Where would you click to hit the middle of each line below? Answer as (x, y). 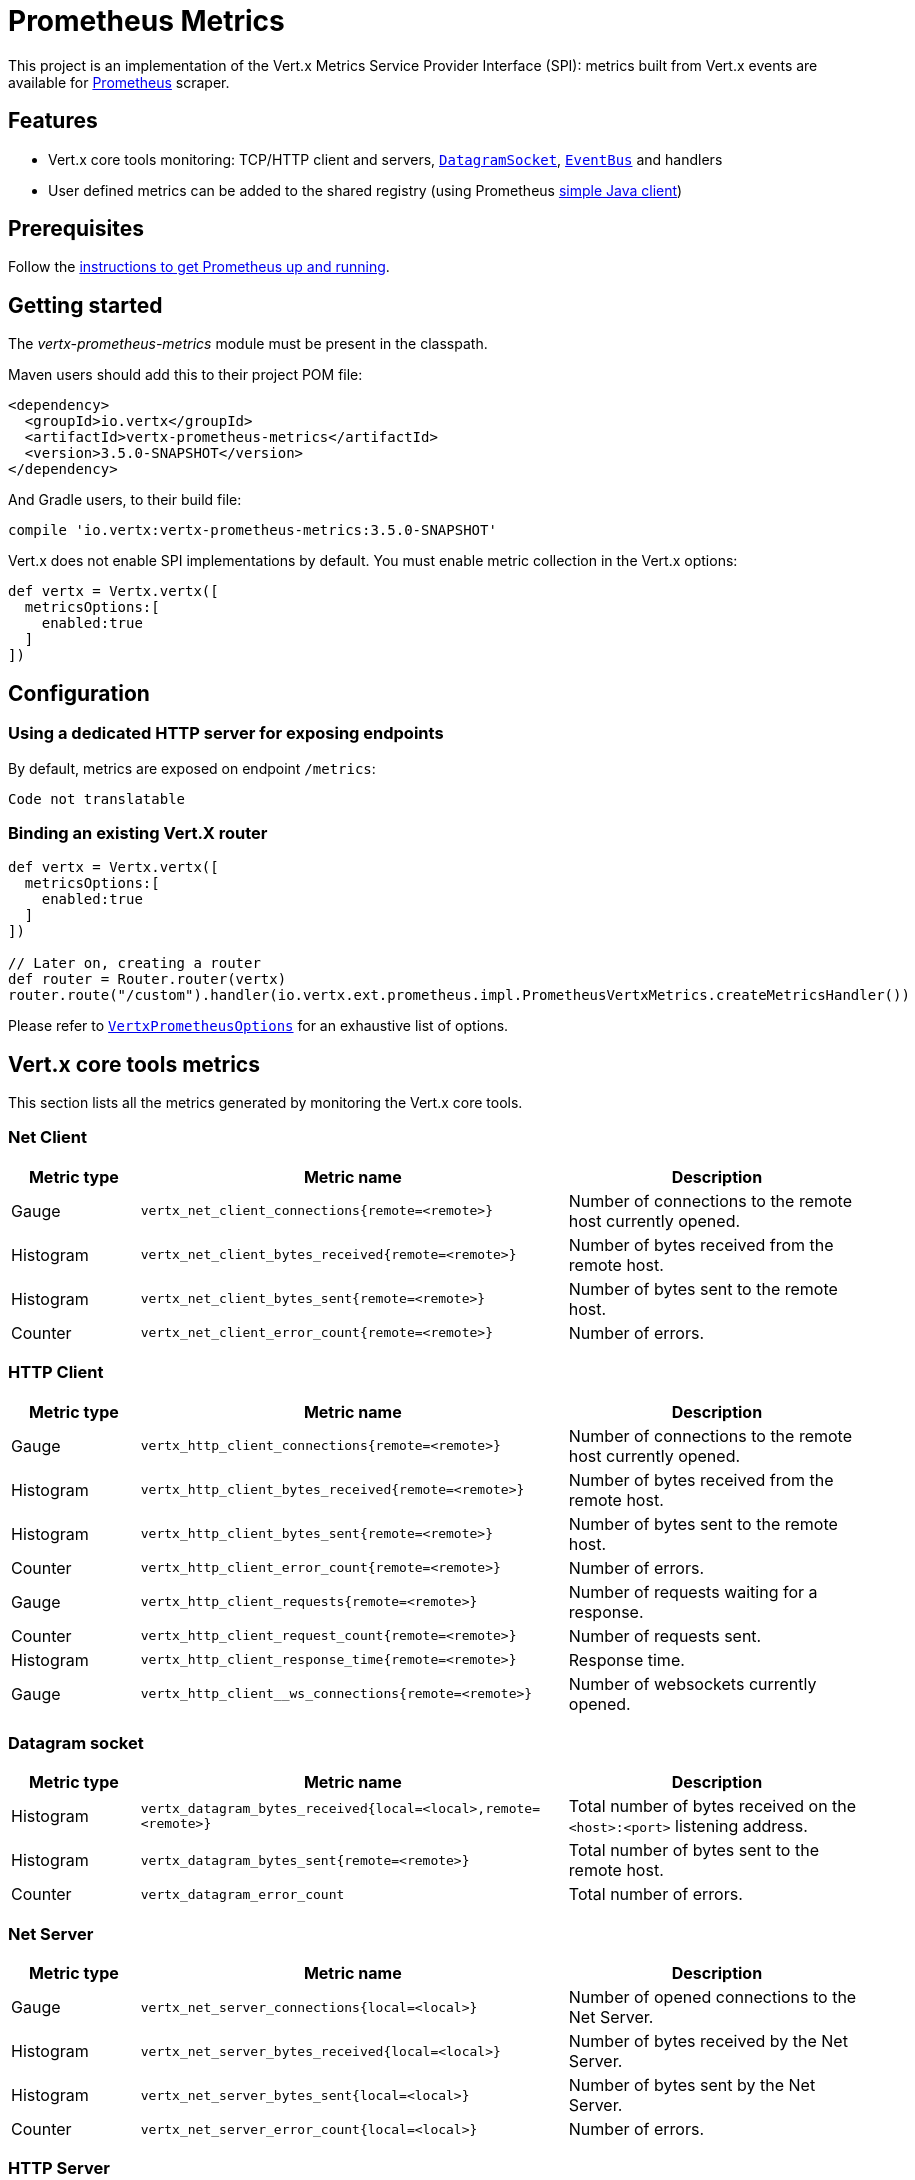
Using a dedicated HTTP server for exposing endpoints (226, 733)
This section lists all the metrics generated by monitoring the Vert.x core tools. (265, 1103)
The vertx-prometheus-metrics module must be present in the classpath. (248, 344)
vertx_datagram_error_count (242, 1894)
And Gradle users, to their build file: (125, 500)
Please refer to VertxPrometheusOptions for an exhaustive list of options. (258, 1026)
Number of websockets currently (692, 1683)
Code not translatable (97, 798)
